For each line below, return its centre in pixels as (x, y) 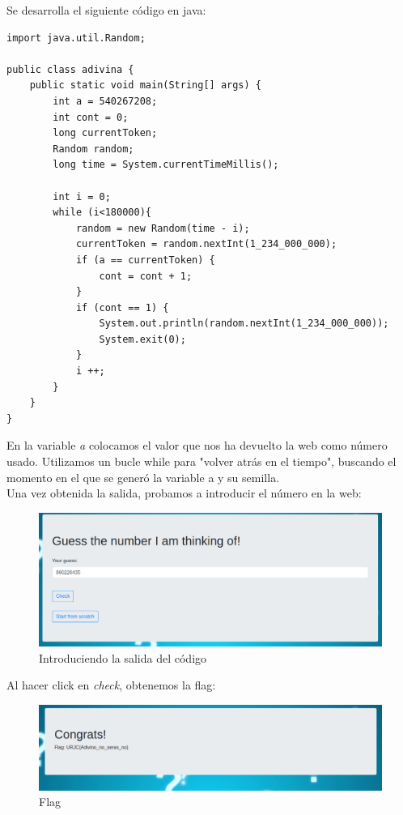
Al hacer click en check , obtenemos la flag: (111, 685)
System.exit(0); (142, 339)
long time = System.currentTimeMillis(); (166, 165)
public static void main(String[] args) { (145, 85)
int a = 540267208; (105, 101)
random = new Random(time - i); (163, 228)
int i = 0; (82, 196)
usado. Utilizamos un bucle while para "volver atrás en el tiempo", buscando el (201, 461)
